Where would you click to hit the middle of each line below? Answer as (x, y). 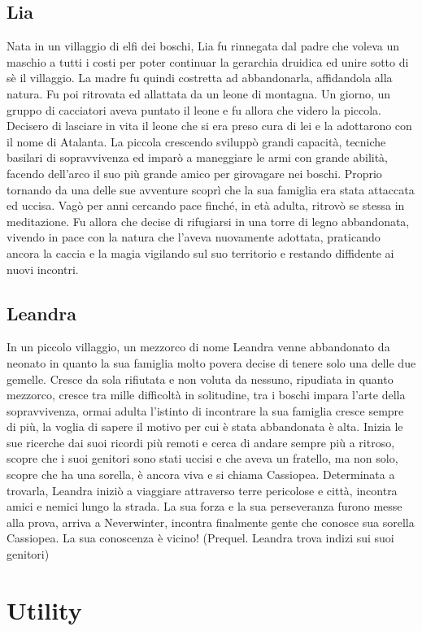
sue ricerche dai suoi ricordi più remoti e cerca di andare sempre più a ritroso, (201, 442)
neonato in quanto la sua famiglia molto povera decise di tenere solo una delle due (211, 362)
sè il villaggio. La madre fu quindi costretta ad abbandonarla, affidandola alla (200, 78)
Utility (44, 609)
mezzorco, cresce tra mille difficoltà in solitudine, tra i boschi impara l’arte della (206, 395)
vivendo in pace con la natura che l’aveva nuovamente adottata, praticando (194, 237)
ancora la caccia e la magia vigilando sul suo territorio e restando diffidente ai (200, 252)
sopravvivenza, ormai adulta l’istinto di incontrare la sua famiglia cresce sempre (205, 410)
